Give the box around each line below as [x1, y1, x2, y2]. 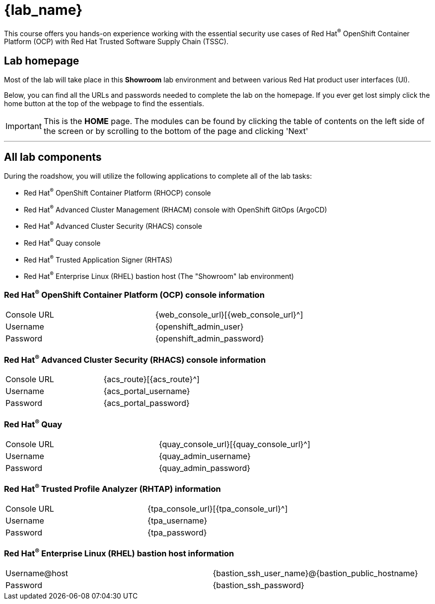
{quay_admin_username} [158, 451, 251, 461]
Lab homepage [4, 54, 79, 67]
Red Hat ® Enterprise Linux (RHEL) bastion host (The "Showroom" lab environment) [24, 270, 294, 281]
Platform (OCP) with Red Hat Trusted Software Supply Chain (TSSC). [4, 37, 228, 46]
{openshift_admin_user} [155, 322, 244, 332]
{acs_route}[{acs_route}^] [103, 374, 200, 385]
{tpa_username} [147, 515, 208, 526]
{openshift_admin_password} [155, 334, 264, 344]
